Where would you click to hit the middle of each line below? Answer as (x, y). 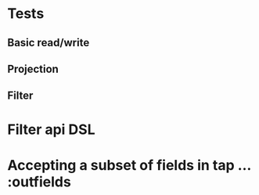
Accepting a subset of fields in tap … (129, 165)
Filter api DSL (51, 129)
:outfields (39, 182)
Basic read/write (49, 43)
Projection (33, 69)
